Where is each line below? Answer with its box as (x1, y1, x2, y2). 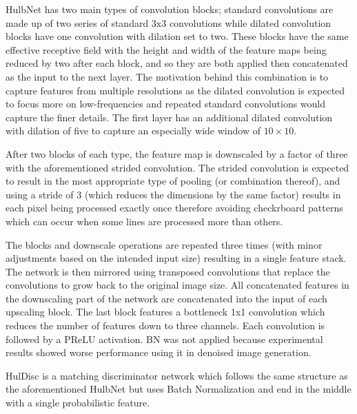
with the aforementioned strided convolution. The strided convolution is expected (6, 160, 349, 174)
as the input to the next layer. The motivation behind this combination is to (6, 69, 329, 83)
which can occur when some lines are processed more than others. (6, 214, 283, 228)
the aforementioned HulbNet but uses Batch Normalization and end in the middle (6, 382, 351, 396)
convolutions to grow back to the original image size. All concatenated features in (6, 278, 349, 292)
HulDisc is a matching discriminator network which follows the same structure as (6, 368, 348, 382)
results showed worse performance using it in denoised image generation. (6, 345, 312, 360)
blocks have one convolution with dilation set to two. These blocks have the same (6, 29, 349, 43)
